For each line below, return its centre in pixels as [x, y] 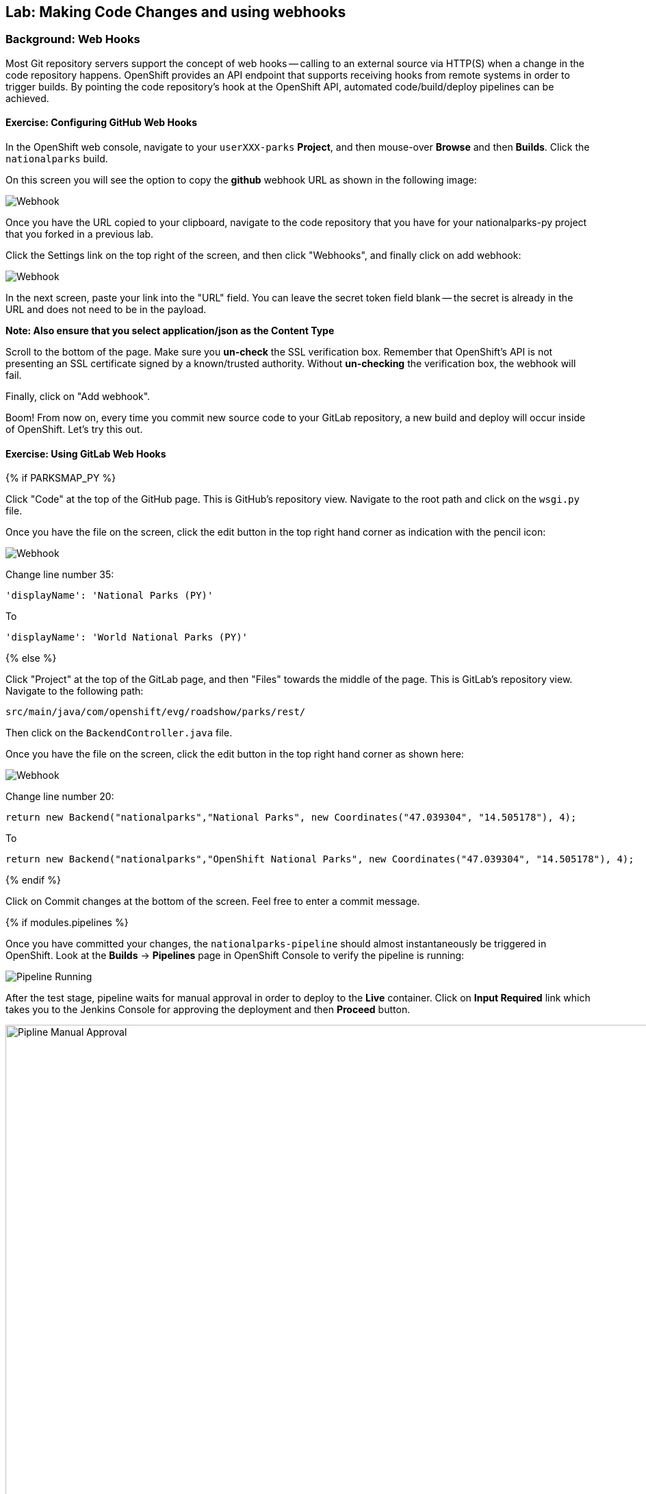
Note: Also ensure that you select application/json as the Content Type [170, 331]
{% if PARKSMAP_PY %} [61, 478]
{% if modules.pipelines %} [67, 923]
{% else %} [31, 658]
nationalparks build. [57, 159]
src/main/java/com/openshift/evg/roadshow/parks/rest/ [156, 712]
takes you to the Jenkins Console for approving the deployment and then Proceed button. [208, 1010]
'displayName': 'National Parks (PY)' [109, 596]
